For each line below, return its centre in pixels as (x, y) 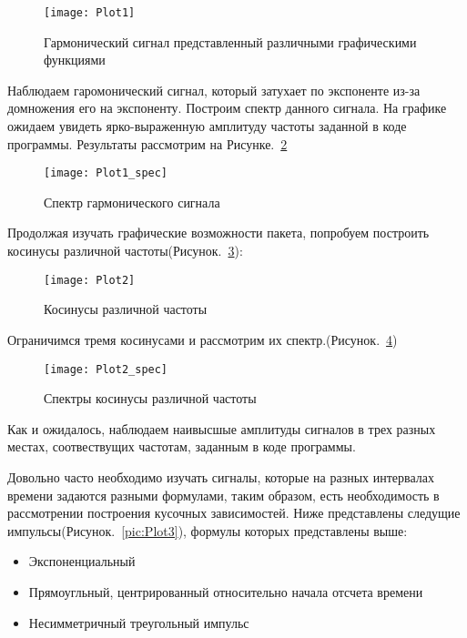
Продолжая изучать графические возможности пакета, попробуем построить (218, 233)
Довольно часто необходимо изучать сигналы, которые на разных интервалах (221, 476)
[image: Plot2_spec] (106, 369)
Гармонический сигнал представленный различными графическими (230, 41)
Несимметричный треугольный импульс (139, 622)
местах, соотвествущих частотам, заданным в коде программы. (182, 446)
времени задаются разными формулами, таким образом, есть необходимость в (223, 495)
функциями (75, 60)
